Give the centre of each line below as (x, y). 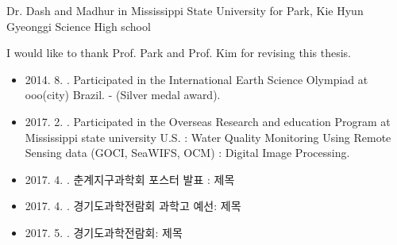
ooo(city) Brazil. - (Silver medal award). (123, 95)
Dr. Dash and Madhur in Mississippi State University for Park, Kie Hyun (185, 10)
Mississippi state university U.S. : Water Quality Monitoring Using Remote (208, 137)
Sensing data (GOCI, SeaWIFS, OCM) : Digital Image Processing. (187, 153)
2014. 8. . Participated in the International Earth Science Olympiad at (197, 79)
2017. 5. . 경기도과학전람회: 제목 (104, 232)
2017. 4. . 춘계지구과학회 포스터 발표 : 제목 (130, 179)
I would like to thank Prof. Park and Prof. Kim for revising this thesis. (179, 53)
